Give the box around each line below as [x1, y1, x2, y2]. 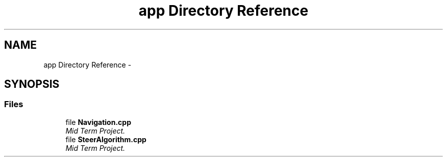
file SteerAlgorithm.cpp [65, 135, 146, 144]
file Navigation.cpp [65, 117, 131, 126]
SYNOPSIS [4, 78, 60, 91]
